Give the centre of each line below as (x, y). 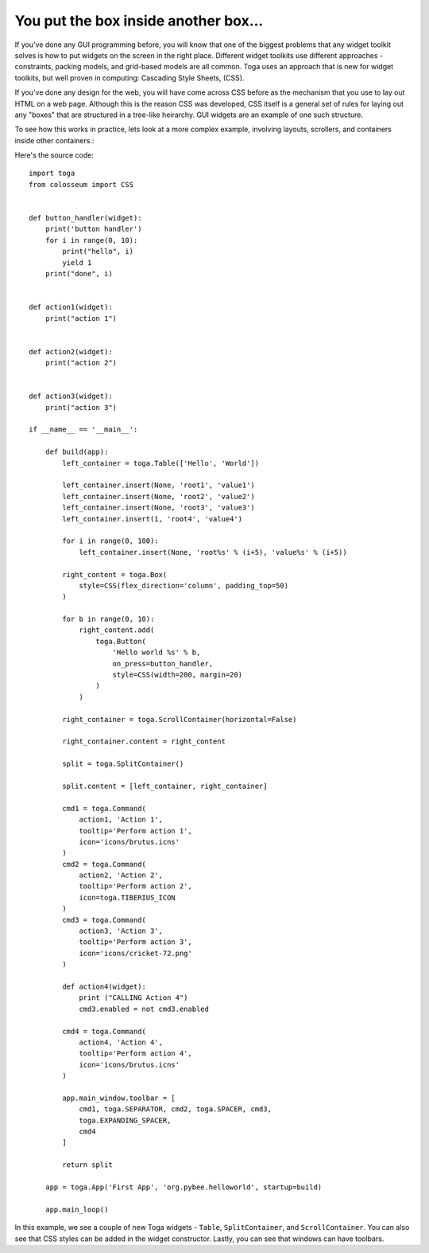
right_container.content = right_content (144, 742)
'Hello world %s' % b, (157, 652)
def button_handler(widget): (85, 218)
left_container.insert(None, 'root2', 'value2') (159, 496)
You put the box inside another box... (139, 21)
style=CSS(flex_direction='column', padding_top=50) (184, 586)
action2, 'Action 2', (121, 875)
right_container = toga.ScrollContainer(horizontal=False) (180, 719)
